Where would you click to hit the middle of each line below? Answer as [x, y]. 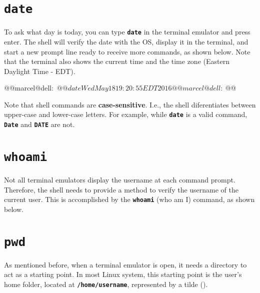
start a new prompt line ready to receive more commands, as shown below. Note [127, 51]
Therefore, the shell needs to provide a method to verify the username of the [121, 189]
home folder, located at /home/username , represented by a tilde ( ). [106, 284]
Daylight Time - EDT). [40, 71]
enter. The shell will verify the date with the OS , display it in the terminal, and [126, 41]
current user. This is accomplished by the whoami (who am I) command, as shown [129, 199]
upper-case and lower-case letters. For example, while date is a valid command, [126, 114]
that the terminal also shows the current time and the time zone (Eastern [117, 61]
